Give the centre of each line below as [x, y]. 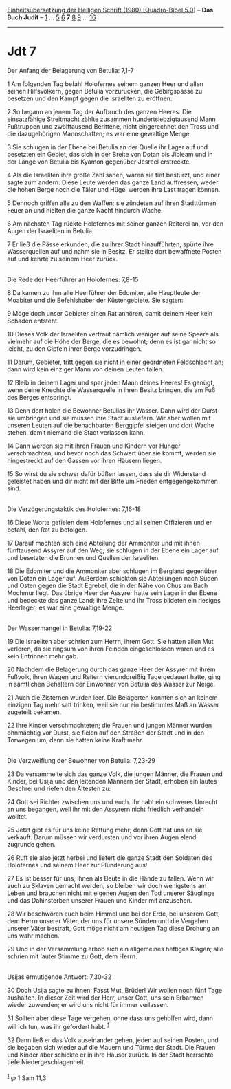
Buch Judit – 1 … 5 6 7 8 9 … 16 [52, 17]
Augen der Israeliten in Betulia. [51, 230]
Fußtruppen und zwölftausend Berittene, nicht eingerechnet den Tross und [113, 126]
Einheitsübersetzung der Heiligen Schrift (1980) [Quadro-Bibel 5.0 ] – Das [110, 10]
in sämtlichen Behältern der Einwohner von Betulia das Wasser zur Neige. [111, 684]
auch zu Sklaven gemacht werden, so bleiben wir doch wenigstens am [107, 885]
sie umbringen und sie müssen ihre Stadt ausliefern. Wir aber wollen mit [109, 418]
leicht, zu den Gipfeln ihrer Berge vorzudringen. [75, 348]
